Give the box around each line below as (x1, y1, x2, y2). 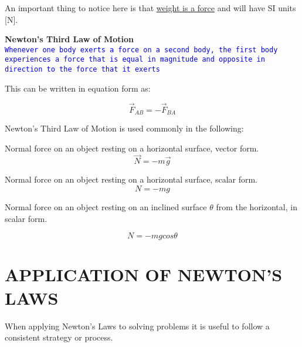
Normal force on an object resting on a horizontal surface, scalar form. (5, 173, 258, 186)
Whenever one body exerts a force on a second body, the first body (5, 45, 278, 54)
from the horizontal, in (216, 201, 297, 213)
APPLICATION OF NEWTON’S (5, 262, 283, 287)
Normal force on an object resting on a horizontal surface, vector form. (5, 142, 259, 154)
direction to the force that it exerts (5, 65, 160, 74)
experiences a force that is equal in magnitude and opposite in (5, 55, 265, 64)
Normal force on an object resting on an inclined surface (5, 201, 207, 213)
